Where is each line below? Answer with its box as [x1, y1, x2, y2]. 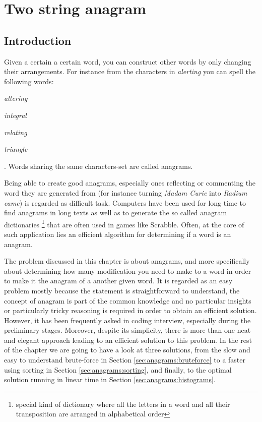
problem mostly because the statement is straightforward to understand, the [4, 285, 240, 295]
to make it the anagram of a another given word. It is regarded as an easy [4, 275, 233, 286]
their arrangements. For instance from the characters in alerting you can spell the [4, 66, 255, 77]
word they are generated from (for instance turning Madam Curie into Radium [4, 187, 247, 198]
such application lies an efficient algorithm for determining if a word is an [4, 228, 231, 239]
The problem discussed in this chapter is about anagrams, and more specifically [4, 256, 250, 266]
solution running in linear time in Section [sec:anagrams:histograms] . [4, 374, 216, 385]
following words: [4, 76, 54, 86]
